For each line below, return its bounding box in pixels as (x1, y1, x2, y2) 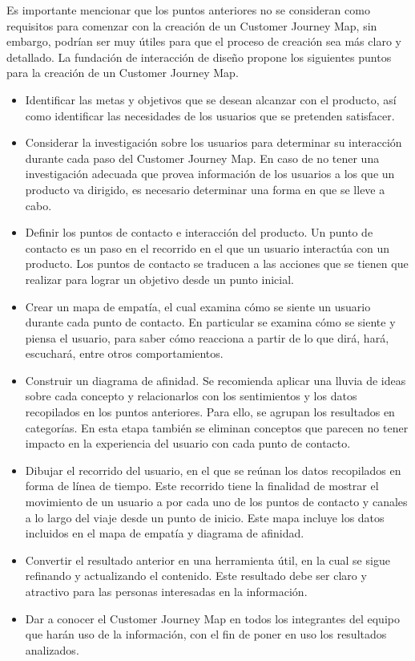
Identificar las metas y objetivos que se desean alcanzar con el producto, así (25, 91, 397, 107)
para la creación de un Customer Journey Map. (6, 64, 239, 81)
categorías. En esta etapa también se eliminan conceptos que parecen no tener (25, 419, 409, 436)
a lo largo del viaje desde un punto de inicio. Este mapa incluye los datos (25, 509, 385, 525)
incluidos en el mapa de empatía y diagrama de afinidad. (25, 525, 304, 541)
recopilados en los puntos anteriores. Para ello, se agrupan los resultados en (25, 403, 395, 420)
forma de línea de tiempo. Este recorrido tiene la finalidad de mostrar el (25, 477, 379, 494)
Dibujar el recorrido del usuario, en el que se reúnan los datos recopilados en (25, 461, 401, 478)
